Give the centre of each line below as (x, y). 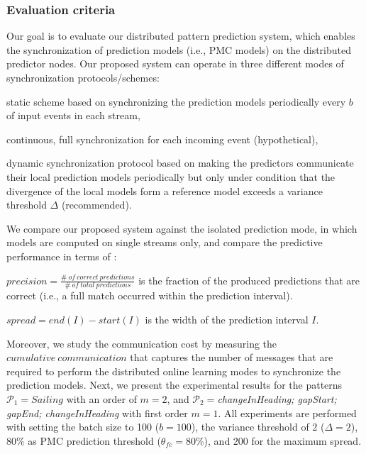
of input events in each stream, (73, 115)
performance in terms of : (62, 256)
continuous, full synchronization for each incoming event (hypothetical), (162, 139)
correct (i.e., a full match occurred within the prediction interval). (150, 295)
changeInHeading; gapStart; (277, 398)
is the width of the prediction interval (227, 319)
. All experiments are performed (287, 413)
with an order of (101, 398)
